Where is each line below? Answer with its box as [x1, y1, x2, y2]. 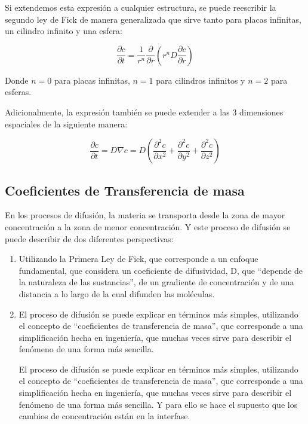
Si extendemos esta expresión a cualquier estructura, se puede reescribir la [5, 1, 276, 13]
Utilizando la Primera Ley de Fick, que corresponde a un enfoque [19, 252, 258, 265]
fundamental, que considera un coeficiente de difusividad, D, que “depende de [19, 264, 303, 276]
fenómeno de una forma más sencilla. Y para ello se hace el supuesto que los [19, 398, 298, 410]
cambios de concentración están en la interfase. [19, 410, 190, 422]
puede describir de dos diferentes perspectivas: [5, 232, 174, 245]
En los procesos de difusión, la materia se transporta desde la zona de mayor [5, 209, 285, 221]
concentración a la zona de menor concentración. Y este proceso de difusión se [5, 220, 291, 233]
